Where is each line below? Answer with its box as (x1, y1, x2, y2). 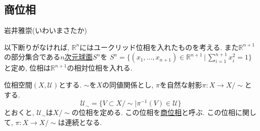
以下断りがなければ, (4, 41, 69, 52)
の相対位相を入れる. (67, 62, 133, 73)
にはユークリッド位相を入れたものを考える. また (79, 41, 239, 52)
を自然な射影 (159, 79, 202, 89)
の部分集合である (4, 51, 60, 62)
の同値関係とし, (102, 79, 154, 89)
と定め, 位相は (4, 62, 51, 73)
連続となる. (65, 116, 102, 127)
